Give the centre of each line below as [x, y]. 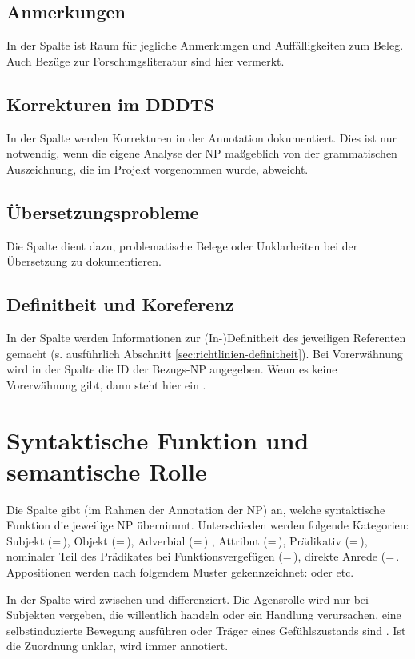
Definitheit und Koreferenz [120, 304]
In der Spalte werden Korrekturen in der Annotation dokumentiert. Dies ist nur [202, 137]
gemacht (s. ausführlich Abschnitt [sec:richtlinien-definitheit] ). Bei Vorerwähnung [205, 353]
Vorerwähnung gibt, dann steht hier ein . [106, 384]
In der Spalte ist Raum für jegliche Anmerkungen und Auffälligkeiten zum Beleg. [205, 45]
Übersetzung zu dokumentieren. [84, 261]
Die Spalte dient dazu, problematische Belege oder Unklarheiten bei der [182, 245]
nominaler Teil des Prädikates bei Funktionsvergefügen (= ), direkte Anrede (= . [203, 556]
